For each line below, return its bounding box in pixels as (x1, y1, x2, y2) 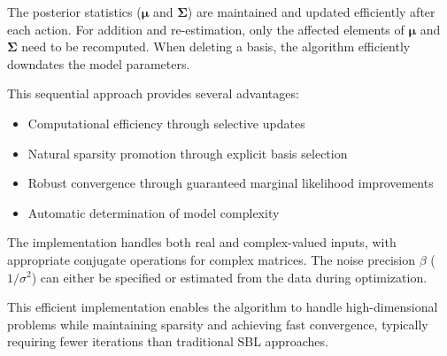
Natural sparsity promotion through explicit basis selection (27, 143, 348, 162)
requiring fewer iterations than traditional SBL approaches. (7, 332, 328, 351)
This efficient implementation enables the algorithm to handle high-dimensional (7, 298, 438, 316)
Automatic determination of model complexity (27, 203, 280, 221)
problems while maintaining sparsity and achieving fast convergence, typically (7, 314, 428, 333)
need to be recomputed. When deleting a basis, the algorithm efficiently (21, 37, 411, 56)
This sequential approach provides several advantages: (7, 84, 299, 103)
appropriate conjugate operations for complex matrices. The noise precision (7, 250, 415, 268)
